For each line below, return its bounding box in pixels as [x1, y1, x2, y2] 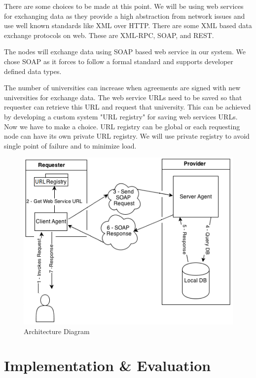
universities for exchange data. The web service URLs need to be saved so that [4, 92, 242, 102]
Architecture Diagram [24, 326, 90, 337]
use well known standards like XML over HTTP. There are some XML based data [4, 20, 252, 31]
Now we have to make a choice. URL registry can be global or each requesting [4, 121, 240, 131]
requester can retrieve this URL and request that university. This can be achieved [4, 102, 251, 112]
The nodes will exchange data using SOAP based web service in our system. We [4, 46, 246, 57]
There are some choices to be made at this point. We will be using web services [4, 1, 244, 11]
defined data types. [4, 66, 62, 76]
